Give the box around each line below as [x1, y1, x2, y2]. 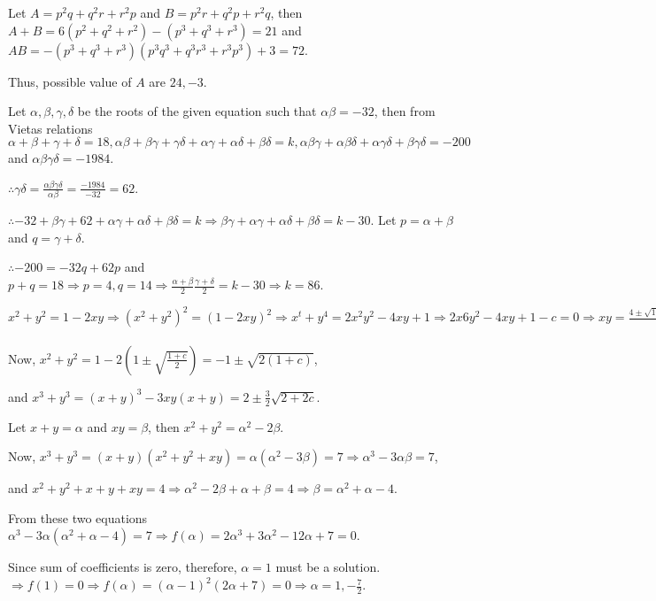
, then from [374, 102, 436, 120]
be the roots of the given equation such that [77, 102, 317, 120]
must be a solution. [275, 558, 381, 576]
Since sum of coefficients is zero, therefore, [8, 558, 237, 576]
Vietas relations [8, 119, 93, 137]
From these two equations [8, 508, 148, 527]
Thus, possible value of [8, 72, 132, 90]
